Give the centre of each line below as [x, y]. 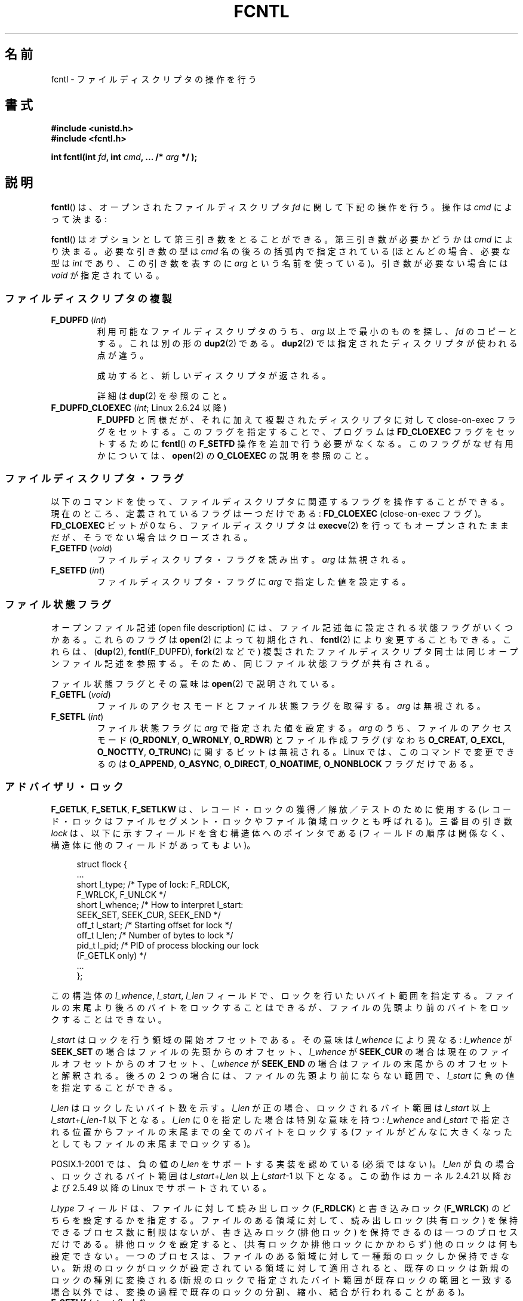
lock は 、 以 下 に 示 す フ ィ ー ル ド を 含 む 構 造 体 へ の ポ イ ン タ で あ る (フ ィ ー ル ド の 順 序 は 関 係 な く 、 [280, 833]
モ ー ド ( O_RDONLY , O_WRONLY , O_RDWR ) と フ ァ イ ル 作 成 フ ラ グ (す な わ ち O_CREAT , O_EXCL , [301, 740]
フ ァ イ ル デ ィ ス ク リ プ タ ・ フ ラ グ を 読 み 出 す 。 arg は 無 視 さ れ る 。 [254, 559]
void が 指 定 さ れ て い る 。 [107, 275]
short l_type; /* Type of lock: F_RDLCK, [153, 885]
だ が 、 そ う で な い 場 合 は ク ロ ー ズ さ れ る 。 [152, 537]
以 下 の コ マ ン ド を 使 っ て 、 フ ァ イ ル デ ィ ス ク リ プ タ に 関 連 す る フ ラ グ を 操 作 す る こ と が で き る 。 [280, 501]
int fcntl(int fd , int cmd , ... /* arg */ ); [124, 157]
